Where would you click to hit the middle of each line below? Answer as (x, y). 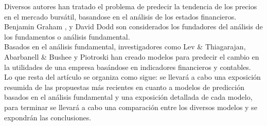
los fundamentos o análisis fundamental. (67, 36)
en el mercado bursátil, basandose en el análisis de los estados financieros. (120, 16)
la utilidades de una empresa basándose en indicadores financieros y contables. (128, 67)
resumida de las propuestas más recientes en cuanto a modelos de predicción (124, 87)
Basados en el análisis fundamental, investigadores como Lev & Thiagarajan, (125, 47)
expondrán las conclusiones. (48, 117)
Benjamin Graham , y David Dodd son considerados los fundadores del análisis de (133, 26)
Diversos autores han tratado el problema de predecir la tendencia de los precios (131, 6)
